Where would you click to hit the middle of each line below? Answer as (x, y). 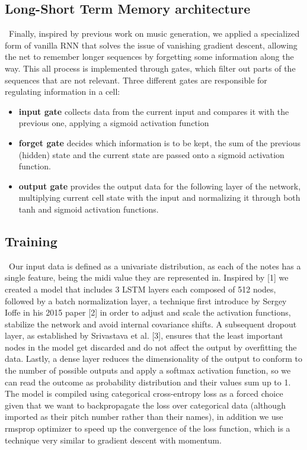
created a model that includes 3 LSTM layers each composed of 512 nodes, (140, 289)
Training (31, 241)
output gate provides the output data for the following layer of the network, (160, 186)
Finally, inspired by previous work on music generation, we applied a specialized (154, 33)
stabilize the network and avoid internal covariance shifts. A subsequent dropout (151, 324)
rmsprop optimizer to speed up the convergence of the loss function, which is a (148, 428)
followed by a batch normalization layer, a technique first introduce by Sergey (146, 300)
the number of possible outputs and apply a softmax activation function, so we (148, 370)
